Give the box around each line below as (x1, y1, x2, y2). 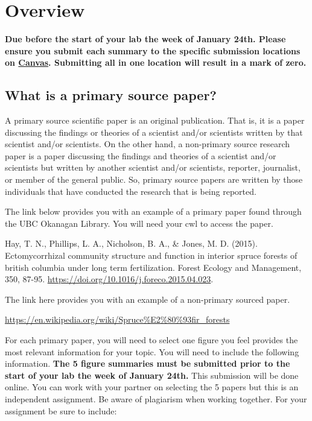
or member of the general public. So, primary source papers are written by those (5, 173, 303, 186)
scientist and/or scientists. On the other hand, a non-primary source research (5, 138, 290, 150)
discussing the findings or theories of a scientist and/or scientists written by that (5, 125, 303, 138)
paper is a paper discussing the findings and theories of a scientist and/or (5, 149, 276, 162)
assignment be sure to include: (5, 404, 117, 417)
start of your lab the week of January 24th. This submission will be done (5, 369, 299, 381)
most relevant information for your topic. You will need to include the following (5, 345, 299, 358)
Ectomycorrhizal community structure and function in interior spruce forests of (5, 249, 298, 262)
